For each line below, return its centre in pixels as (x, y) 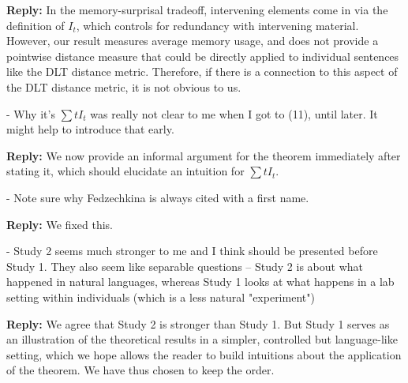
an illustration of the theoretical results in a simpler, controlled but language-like (202, 339)
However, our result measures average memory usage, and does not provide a (193, 41)
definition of (36, 25)
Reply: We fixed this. (60, 224)
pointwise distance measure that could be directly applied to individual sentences (203, 56)
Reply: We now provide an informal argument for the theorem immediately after (204, 155)
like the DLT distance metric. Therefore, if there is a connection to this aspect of (202, 71)
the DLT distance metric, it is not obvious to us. (124, 86)
